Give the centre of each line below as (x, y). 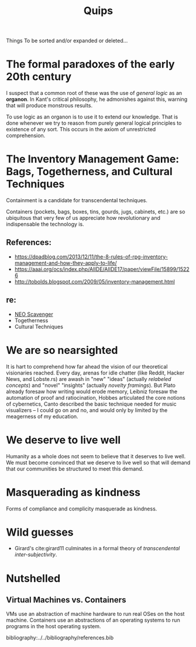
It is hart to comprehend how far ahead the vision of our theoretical (87, 366)
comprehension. (26, 135)
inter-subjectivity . (36, 554)
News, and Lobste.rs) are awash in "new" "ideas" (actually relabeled (89, 379)
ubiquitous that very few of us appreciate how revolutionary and (83, 218)
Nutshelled (33, 578)
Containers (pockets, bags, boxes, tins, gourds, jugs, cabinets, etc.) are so (96, 212)
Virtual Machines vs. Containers (66, 600)
